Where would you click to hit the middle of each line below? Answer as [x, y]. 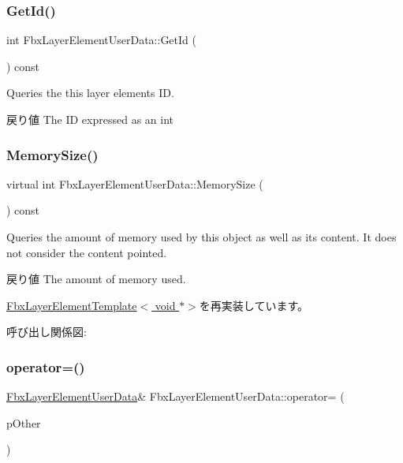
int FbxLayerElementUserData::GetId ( [101, 40]
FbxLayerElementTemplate [72, 305]
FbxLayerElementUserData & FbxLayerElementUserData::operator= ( [175, 396]
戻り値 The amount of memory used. [96, 279]
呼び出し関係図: [47, 332]
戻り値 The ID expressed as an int [90, 119]
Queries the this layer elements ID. [90, 93]
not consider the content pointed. [87, 252]
